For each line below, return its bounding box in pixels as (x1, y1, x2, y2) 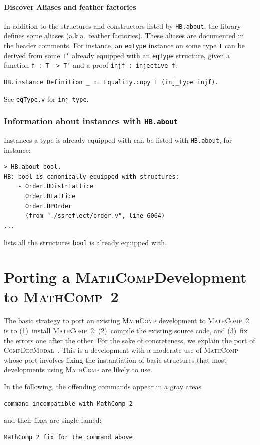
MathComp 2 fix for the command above (4, 433, 133, 441)
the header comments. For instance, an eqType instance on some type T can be (4, 40, 245, 51)
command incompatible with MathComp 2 (4, 400, 133, 407)
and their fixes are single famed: (4, 415, 102, 425)
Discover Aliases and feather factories (4, 1, 136, 12)
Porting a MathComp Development (4, 267, 247, 287)
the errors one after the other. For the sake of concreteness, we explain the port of (4, 335, 255, 345)
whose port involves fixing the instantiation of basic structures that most (4, 354, 227, 365)
